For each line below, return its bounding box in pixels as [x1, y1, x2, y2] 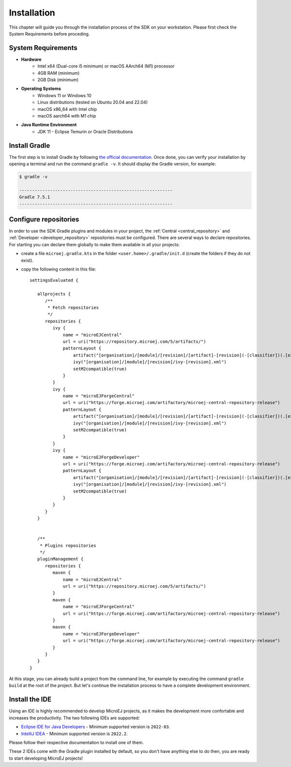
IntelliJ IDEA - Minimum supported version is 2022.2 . [21, 731, 128, 736]
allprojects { [37, 291, 71, 297]
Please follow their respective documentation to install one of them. [9, 739, 144, 745]
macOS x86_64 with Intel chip [37, 106, 97, 112]
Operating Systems [21, 85, 61, 92]
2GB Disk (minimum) [37, 77, 79, 83]
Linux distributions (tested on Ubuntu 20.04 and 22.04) [37, 100, 148, 105]
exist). [21, 257, 33, 263]
